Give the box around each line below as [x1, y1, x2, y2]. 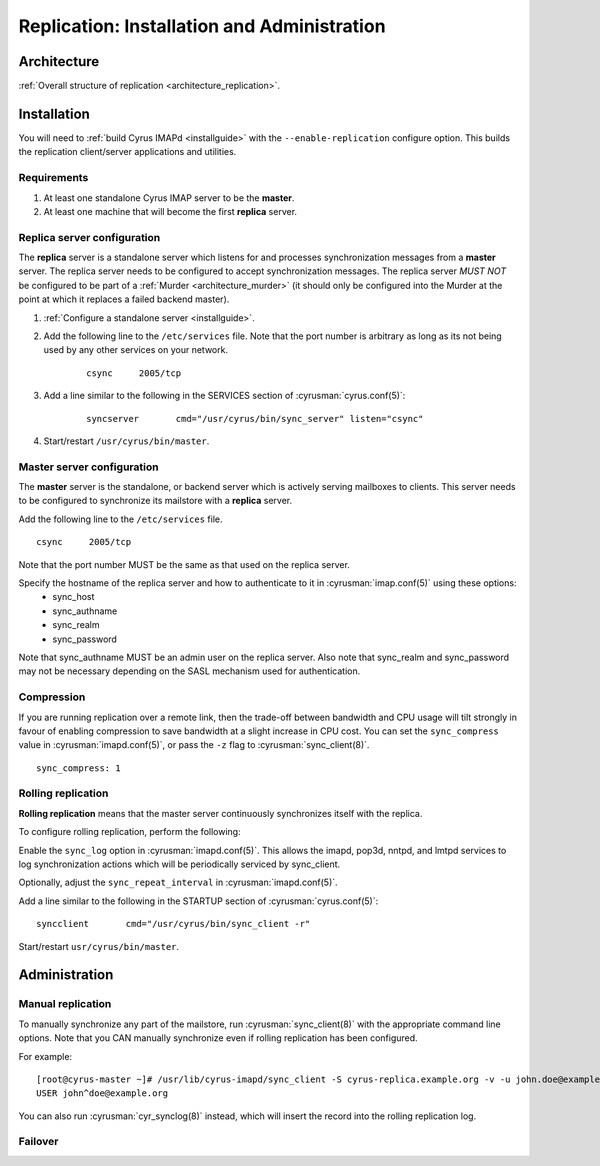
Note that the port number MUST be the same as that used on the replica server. [18, 558, 350, 570]
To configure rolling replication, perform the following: [18, 826, 241, 838]
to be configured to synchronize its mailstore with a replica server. [18, 495, 293, 507]
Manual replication [18, 997, 112, 1011]
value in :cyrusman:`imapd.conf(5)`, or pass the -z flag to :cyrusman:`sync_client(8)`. [18, 739, 370, 751]
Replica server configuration [18, 230, 161, 244]
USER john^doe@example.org [36, 1088, 169, 1099]
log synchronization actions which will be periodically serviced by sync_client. [18, 858, 341, 870]
